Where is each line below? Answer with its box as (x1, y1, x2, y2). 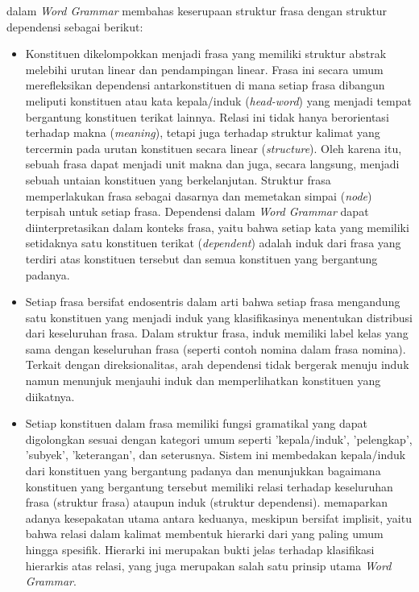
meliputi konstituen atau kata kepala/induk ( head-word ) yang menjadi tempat (25, 92, 412, 109)
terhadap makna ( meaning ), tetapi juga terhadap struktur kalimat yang (25, 124, 380, 141)
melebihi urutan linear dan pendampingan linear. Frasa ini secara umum (25, 60, 384, 77)
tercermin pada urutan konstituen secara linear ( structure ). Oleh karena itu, (25, 139, 402, 156)
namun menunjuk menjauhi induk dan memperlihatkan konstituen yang (25, 372, 381, 389)
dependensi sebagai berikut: (6, 18, 143, 35)
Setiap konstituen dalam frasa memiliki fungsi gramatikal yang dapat (25, 415, 368, 432)
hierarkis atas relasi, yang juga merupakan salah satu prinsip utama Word (25, 557, 392, 573)
